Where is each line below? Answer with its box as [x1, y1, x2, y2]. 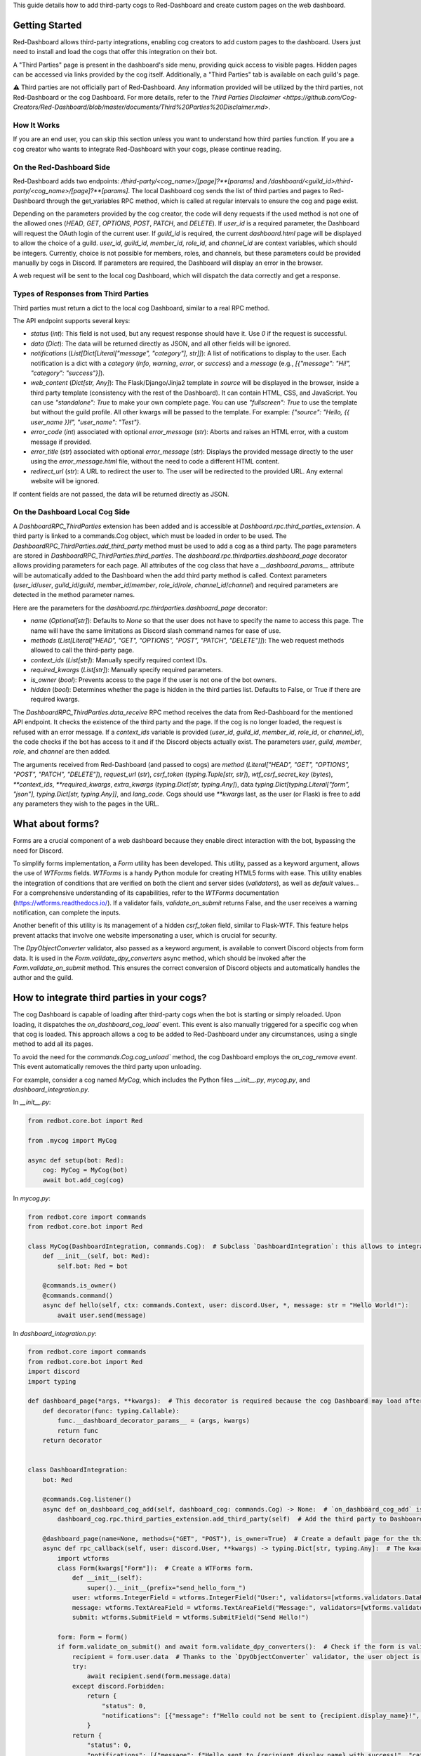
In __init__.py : [13, 1098, 51, 1106]
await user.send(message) [57, 1311, 147, 1319]
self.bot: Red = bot [57, 1262, 128, 1270]
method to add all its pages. [13, 1040, 94, 1048]
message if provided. [30, 438, 92, 446]
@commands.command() [42, 1291, 114, 1299]
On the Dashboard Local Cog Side [13, 507, 131, 517]
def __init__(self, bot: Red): [42, 1252, 150, 1260]
